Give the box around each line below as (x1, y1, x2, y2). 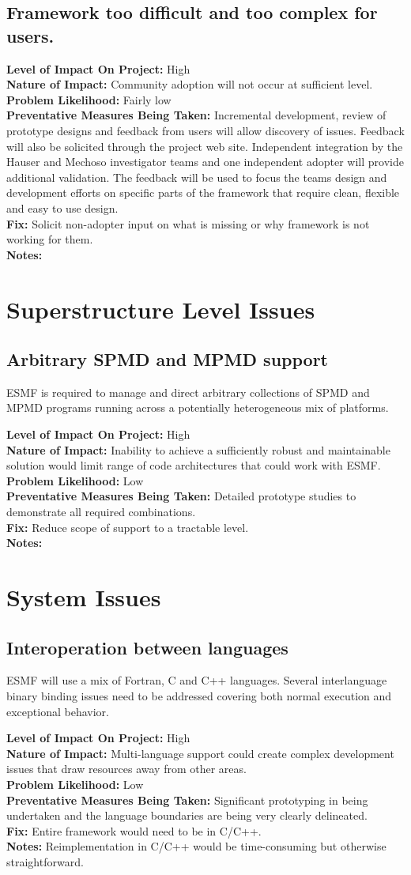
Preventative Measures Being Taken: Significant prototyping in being (6, 791, 368, 808)
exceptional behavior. (6, 703, 109, 719)
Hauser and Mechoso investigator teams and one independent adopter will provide (6, 153, 404, 170)
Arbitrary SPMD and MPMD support (6, 347, 328, 371)
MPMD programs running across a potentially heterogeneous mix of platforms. (6, 399, 389, 416)
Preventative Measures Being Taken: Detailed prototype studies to (6, 488, 356, 504)
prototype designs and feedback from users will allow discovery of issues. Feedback (6, 122, 405, 138)
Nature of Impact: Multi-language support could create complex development (6, 745, 394, 761)
